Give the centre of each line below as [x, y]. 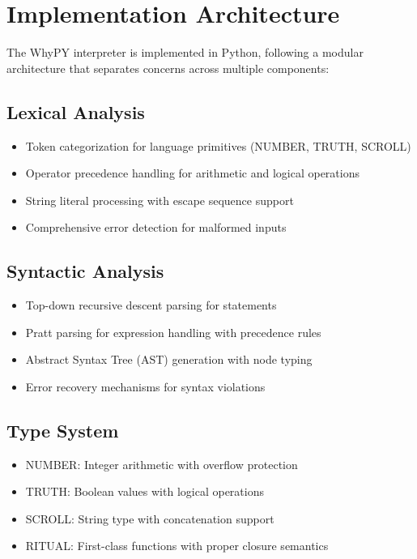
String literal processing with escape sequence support [160, 200]
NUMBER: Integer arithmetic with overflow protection [162, 464]
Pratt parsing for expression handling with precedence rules [173, 332]
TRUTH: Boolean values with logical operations [145, 491]
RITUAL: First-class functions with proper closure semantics [177, 546]
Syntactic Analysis [85, 271]
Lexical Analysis [76, 111]
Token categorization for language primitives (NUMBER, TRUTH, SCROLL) [218, 145]
